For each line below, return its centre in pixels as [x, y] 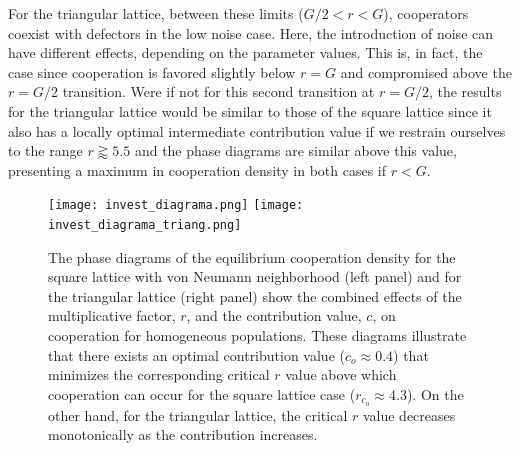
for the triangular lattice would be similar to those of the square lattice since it [250, 110]
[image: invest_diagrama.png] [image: [176, 205]
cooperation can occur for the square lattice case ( [202, 393]
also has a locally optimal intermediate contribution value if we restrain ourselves [257, 130]
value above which [341, 374]
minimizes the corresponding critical [159, 374]
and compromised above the [426, 71]
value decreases [409, 414]
